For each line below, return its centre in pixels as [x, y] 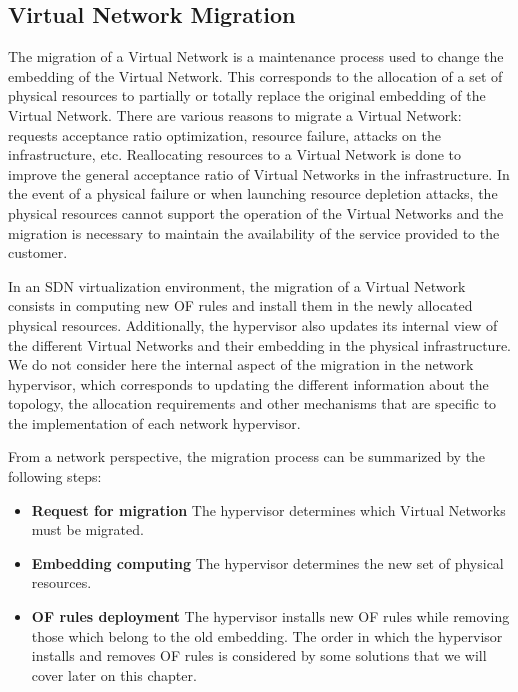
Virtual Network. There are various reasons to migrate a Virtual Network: [235, 114]
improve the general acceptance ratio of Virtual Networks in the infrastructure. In [259, 173]
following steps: [55, 476]
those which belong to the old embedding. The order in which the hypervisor [267, 635]
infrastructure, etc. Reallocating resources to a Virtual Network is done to [235, 154]
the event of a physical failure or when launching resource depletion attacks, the [253, 193]
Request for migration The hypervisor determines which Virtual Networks [268, 509]
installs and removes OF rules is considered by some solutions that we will [259, 655]
